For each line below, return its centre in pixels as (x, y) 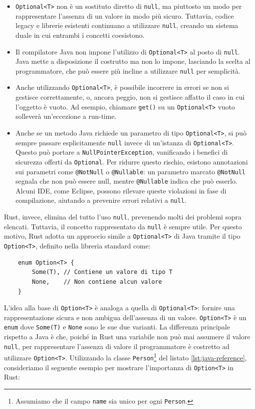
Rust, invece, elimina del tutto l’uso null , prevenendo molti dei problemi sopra (123, 217)
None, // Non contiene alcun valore (97, 282)
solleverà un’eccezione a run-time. (66, 116)
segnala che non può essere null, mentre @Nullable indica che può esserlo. (127, 181)
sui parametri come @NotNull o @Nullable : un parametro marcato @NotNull (130, 171)
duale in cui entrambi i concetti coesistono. (80, 35)
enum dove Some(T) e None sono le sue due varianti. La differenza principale (117, 327)
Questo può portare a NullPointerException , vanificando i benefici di (122, 152)
